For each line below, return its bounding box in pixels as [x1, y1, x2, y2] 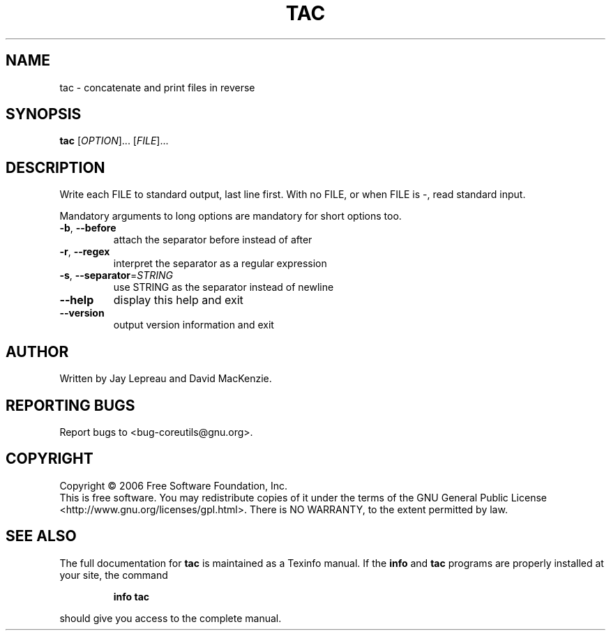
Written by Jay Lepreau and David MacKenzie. [59, 372, 272, 385]
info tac [113, 590, 150, 603]
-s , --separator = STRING [59, 269, 174, 282]
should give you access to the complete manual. [59, 612, 282, 624]
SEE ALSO [6, 527, 77, 545]
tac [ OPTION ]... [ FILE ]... [59, 135, 169, 147]
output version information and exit [113, 319, 274, 331]
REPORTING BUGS [6, 396, 135, 414]
